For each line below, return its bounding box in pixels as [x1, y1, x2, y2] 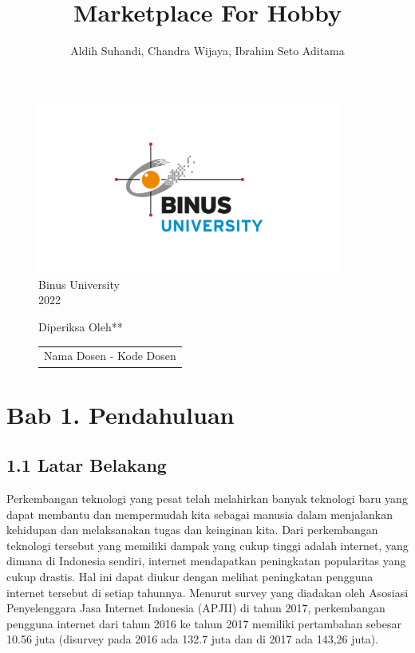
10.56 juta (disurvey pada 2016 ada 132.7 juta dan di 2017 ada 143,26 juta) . [6, 631, 379, 647]
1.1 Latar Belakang [6, 453, 167, 477]
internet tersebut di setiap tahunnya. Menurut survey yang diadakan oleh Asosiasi [6, 584, 409, 600]
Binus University [38, 275, 120, 292]
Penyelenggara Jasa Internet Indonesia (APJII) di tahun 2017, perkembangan [6, 600, 385, 616]
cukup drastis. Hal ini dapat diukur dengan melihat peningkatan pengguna [6, 568, 373, 585]
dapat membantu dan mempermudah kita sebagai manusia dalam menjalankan [6, 505, 393, 522]
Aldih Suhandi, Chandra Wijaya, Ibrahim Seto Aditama [70, 42, 345, 59]
